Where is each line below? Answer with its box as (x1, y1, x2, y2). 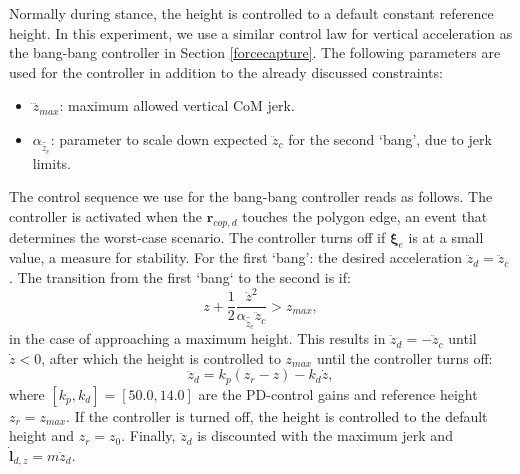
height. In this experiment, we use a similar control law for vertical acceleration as (9, 22, 513, 43)
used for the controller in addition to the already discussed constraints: (9, 61, 443, 82)
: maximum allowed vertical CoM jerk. (59, 95, 295, 116)
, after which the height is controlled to (41, 347, 281, 368)
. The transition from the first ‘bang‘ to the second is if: (9, 267, 351, 288)
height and (9, 425, 74, 446)
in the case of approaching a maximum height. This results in (9, 328, 386, 349)
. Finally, (121, 425, 176, 446)
